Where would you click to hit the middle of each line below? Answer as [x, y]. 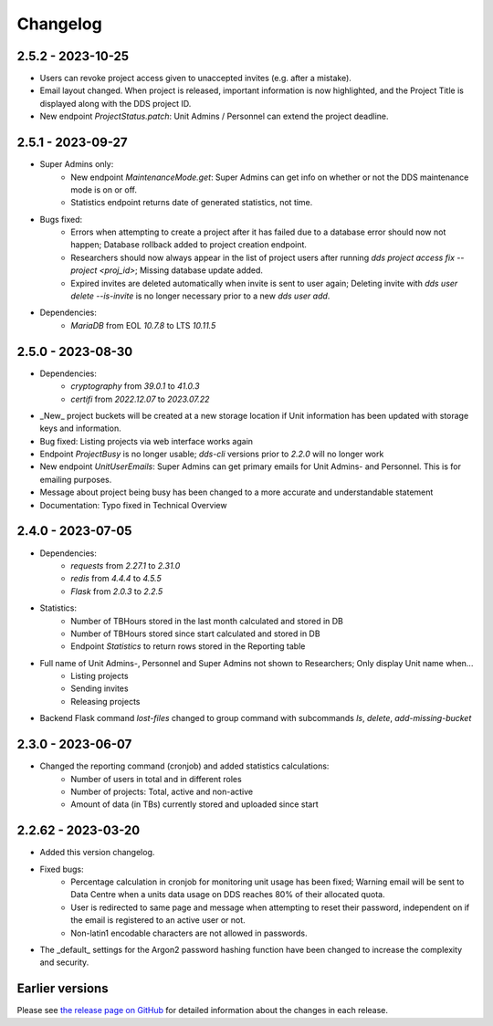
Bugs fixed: [61, 219]
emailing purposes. [76, 479]
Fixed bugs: [62, 869]
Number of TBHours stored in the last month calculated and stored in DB [207, 621]
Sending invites [100, 688]
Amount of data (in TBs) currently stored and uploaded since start [194, 804]
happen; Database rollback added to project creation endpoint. [189, 245]
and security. [64, 962]
